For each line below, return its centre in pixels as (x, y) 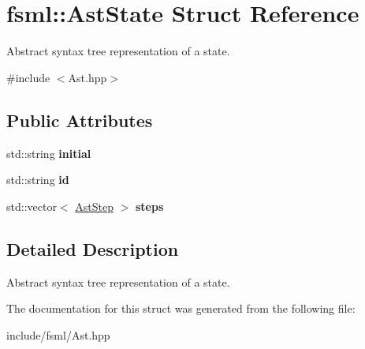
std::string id (38, 180)
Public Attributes (80, 120)
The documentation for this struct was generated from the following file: (181, 308)
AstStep (94, 206)
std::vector (32, 206)
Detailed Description (93, 248)
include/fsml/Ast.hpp (58, 334)
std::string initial (49, 153)
